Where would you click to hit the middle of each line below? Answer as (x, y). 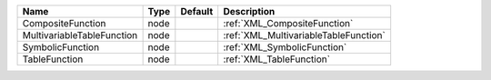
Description (249, 11)
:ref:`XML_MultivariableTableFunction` (304, 35)
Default (197, 11)
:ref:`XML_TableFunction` (277, 59)
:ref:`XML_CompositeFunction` (288, 23)
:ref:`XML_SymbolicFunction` (285, 47)
